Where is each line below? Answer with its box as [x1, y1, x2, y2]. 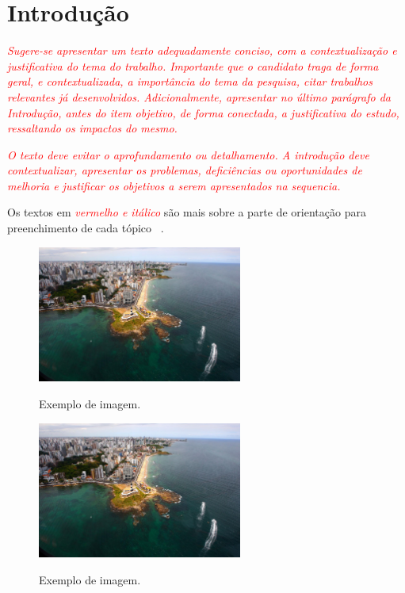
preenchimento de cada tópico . [7, 220, 164, 236]
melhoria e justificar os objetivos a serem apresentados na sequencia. [7, 177, 341, 193]
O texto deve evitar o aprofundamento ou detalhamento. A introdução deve [7, 146, 369, 163]
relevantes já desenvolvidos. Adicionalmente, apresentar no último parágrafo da [7, 88, 391, 105]
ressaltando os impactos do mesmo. [7, 120, 178, 136]
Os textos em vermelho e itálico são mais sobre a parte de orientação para [7, 204, 366, 220]
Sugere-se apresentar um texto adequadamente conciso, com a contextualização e [7, 42, 397, 59]
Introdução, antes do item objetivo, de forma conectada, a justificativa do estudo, [7, 104, 399, 121]
